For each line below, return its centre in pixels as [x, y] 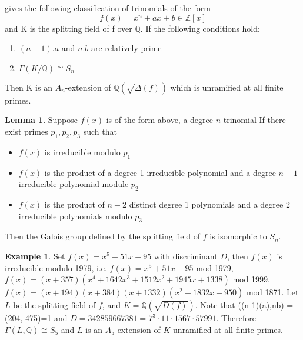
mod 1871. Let [272, 292]
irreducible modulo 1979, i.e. [56, 267]
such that [100, 131]
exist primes [26, 131]
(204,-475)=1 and [36, 318]
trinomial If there [254, 120]
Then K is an [29, 87]
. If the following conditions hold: [200, 28]
